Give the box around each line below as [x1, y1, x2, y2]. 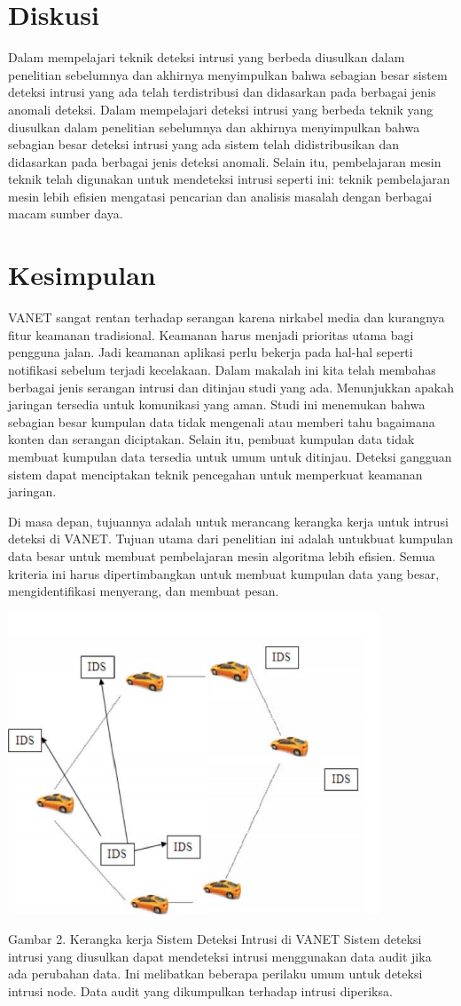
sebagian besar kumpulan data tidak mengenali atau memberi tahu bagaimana [8, 412, 435, 431]
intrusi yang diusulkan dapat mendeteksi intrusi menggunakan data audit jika [8, 947, 432, 965]
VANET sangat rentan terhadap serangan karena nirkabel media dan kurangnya [8, 308, 445, 327]
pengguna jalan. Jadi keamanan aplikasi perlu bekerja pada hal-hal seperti [8, 343, 413, 361]
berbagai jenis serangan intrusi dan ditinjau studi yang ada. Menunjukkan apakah [8, 377, 454, 396]
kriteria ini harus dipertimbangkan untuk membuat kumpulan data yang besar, [8, 564, 440, 582]
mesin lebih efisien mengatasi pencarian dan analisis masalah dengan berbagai [8, 186, 433, 205]
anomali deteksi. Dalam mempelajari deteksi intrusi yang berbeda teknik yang [8, 99, 434, 118]
